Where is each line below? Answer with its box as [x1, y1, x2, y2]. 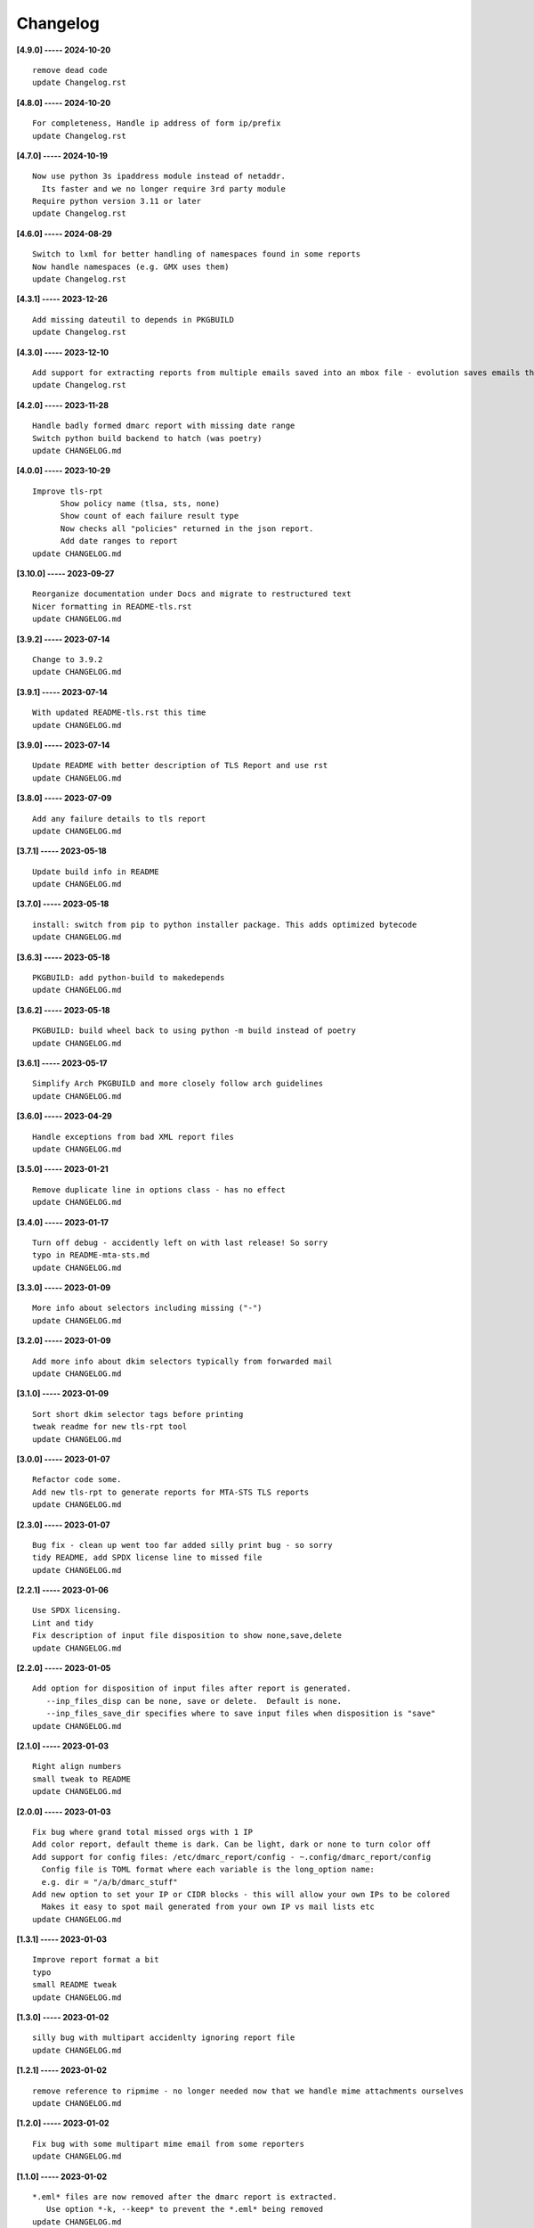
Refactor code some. [32, 1475, 122, 1485]
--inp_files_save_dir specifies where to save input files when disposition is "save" [45, 1708, 436, 1719]
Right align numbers [32, 1761, 122, 1772]
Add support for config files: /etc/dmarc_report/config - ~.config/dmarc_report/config [32, 1852, 432, 1862]
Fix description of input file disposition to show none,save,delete [32, 1631, 343, 1641]
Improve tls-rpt [32, 486, 103, 496]
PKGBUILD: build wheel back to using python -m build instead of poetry [32, 1026, 356, 1036]
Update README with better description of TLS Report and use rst [32, 760, 328, 771]
